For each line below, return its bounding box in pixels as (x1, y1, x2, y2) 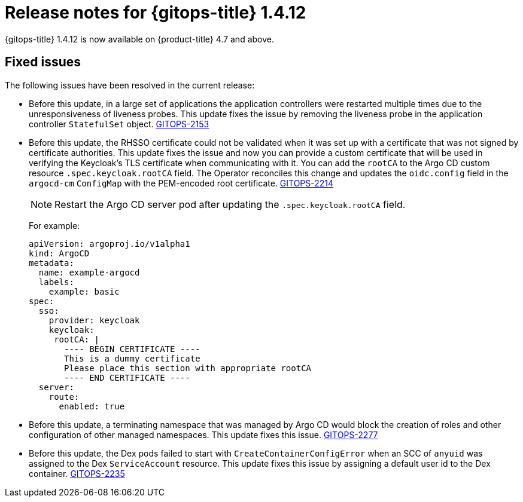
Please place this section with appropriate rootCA (64, 363, 312, 373)
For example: (29, 220, 80, 231)
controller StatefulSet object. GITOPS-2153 (29, 118, 209, 129)
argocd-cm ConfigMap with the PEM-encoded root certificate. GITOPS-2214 (29, 177, 334, 188)
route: (48, 391, 80, 402)
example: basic (48, 286, 120, 296)
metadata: (29, 258, 74, 268)
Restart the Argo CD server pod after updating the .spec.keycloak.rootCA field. (54, 198, 406, 210)
